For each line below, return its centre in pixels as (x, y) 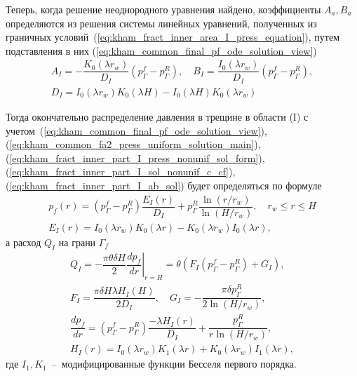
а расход (23, 242)
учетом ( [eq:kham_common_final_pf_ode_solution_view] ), (136, 130)
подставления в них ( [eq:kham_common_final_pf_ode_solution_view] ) (161, 50)
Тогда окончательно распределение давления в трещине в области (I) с (157, 116)
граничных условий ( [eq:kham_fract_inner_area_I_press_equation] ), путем (173, 37)
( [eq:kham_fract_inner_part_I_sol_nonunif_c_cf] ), (121, 172)
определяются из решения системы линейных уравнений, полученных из (161, 23)
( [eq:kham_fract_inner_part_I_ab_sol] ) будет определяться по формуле (164, 185)
